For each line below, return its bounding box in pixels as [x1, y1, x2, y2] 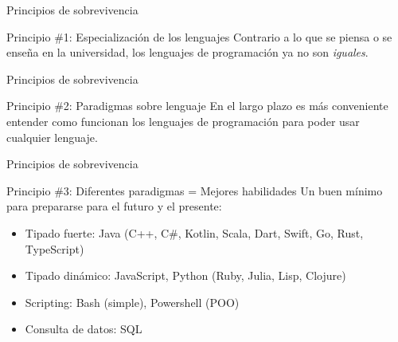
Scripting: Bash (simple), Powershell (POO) [25, 293, 240, 310]
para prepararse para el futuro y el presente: [6, 198, 222, 214]
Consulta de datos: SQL [25, 320, 142, 337]
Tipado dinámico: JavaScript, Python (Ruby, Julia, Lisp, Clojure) [25, 267, 346, 284]
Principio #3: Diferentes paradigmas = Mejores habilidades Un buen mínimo [6, 182, 383, 199]
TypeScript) [25, 240, 84, 257]
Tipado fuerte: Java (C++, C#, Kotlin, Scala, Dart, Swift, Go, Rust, [25, 224, 364, 241]
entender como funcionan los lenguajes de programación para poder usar [6, 112, 360, 129]
